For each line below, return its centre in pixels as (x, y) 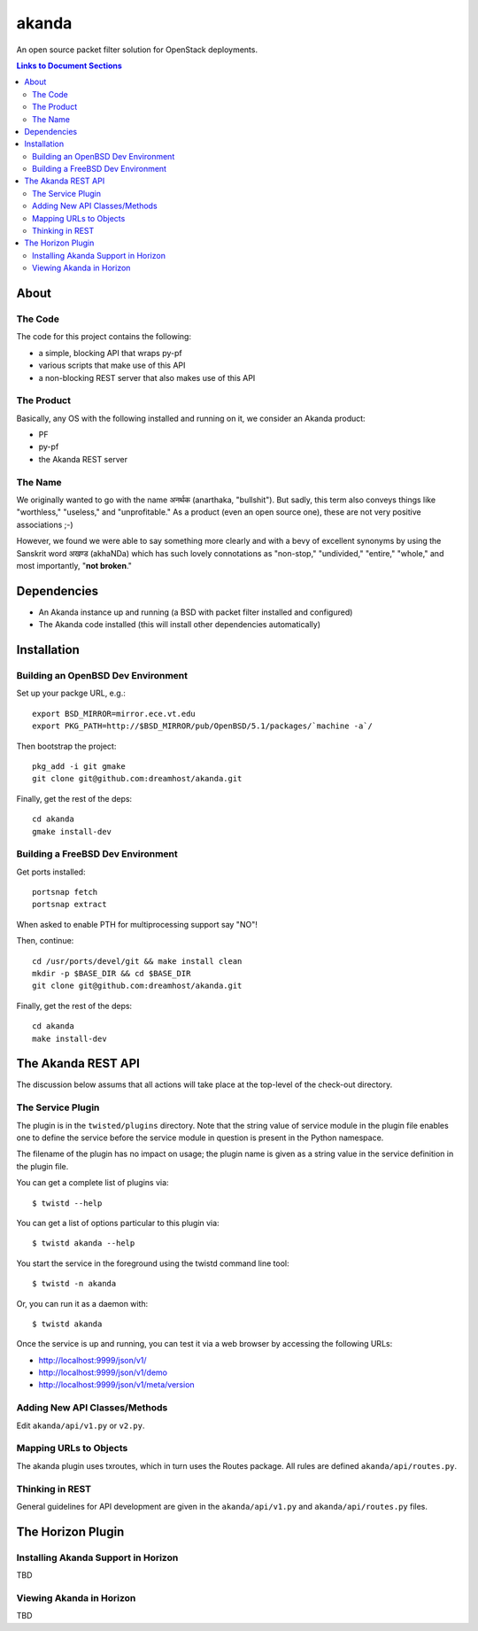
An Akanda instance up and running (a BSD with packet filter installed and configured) (196, 612)
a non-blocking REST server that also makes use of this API (147, 377)
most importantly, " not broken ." (74, 565)
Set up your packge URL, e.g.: (71, 693)
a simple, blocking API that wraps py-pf (110, 353)
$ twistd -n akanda (74, 1284)
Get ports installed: (51, 872)
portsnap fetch (65, 892)
